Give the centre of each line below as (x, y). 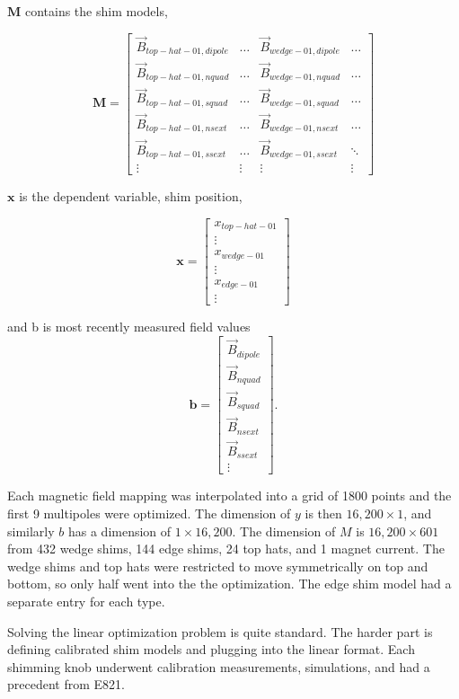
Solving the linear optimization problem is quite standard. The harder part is (220, 631)
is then (323, 513)
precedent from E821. (66, 684)
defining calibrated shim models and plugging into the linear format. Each (211, 649)
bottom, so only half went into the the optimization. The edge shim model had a (229, 584)
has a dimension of (119, 531)
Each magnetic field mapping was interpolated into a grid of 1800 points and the (229, 495)
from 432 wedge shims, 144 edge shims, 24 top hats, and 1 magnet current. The (226, 549)
